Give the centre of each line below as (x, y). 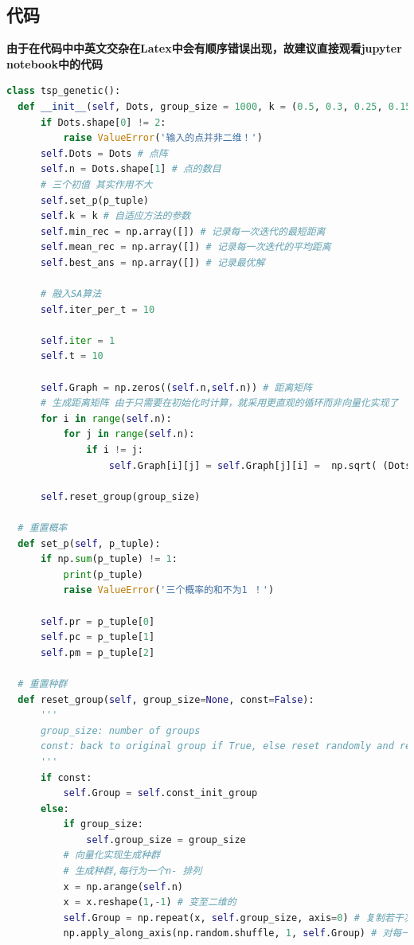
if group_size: (103, 824)
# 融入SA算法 (71, 294)
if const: (66, 777)
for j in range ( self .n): (129, 434)
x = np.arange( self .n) (123, 886)
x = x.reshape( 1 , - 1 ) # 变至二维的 (150, 902)
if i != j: (115, 450)
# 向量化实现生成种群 (111, 855)
